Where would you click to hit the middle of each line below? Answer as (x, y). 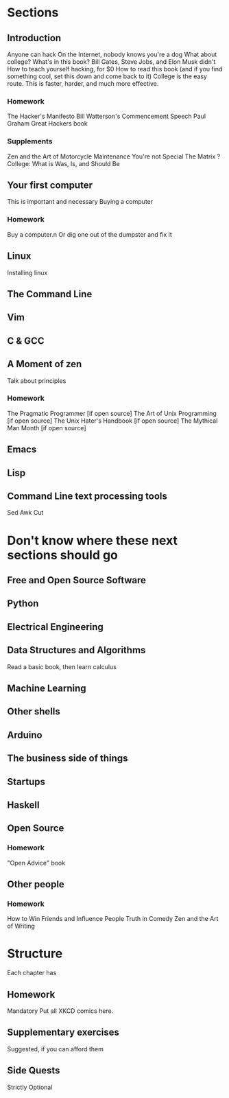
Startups (26, 781)
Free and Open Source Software (76, 580)
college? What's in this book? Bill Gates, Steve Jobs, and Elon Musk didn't (111, 62)
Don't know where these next (93, 540)
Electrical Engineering (56, 627)
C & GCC (26, 341)
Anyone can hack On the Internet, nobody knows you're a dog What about (112, 54)
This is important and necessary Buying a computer (80, 202)
